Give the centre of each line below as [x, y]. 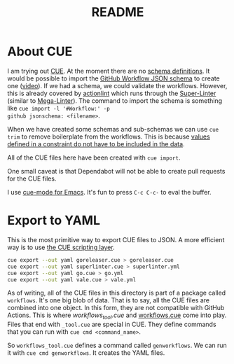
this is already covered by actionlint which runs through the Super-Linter [112, 93]
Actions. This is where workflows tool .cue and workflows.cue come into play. [117, 316]
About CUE [40, 51]
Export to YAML [54, 220]
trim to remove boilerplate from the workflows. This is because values [109, 136]
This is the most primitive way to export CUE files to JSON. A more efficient [116, 239]
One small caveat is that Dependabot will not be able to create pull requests [116, 171]
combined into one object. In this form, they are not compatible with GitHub [116, 308]
